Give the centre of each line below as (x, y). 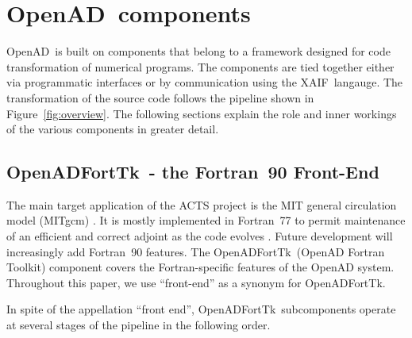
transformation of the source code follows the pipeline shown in (160, 97)
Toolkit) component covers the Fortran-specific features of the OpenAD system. (200, 267)
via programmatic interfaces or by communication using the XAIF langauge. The (205, 82)
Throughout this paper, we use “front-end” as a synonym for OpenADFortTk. (196, 282)
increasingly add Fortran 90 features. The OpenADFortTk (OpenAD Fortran (196, 251)
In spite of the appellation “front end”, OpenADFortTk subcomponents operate (201, 309)
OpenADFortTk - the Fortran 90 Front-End (193, 172)
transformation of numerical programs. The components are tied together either (200, 66)
